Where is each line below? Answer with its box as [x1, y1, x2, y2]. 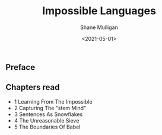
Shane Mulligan [80, 24, 118, 31]
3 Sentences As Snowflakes [14, 111, 83, 118]
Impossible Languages [42, 4, 157, 18]
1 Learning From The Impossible [14, 98, 93, 105]
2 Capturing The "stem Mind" [14, 104, 87, 111]
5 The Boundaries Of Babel [14, 123, 81, 130]
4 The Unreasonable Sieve [14, 117, 80, 124]
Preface [5, 62, 36, 72]
